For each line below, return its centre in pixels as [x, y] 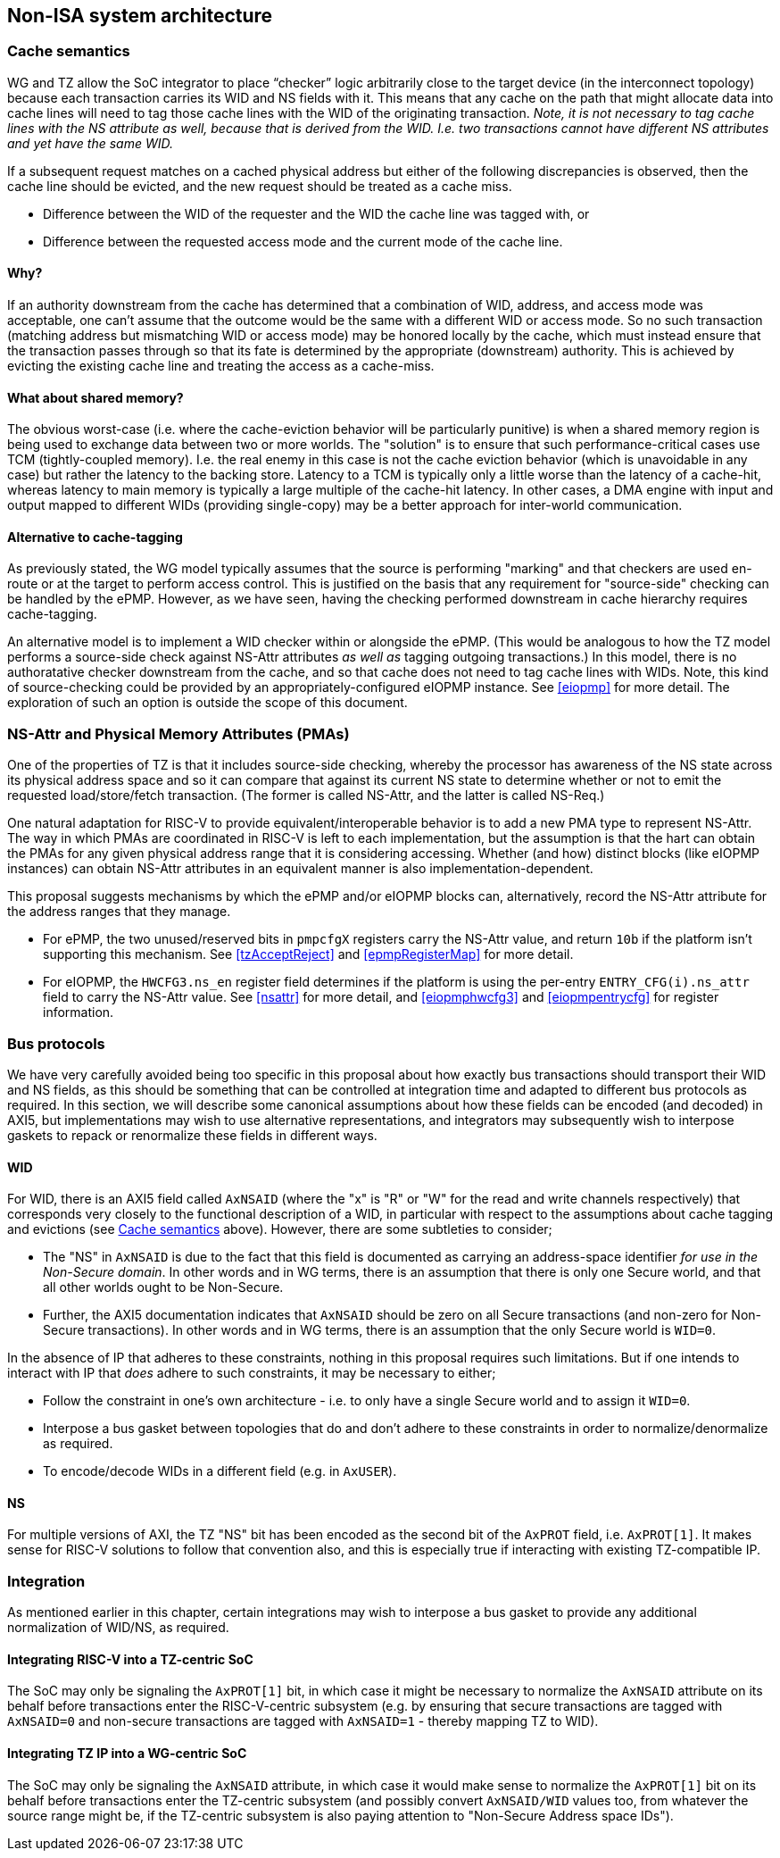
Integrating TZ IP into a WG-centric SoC [127, 1753]
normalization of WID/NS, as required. [118, 1628]
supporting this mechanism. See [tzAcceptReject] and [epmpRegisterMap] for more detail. [308, 954]
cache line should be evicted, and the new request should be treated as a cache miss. [260, 186]
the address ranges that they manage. [119, 912]
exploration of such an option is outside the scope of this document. [207, 703]
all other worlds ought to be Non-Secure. [163, 1287]
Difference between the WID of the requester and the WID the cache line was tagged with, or [316, 213]
